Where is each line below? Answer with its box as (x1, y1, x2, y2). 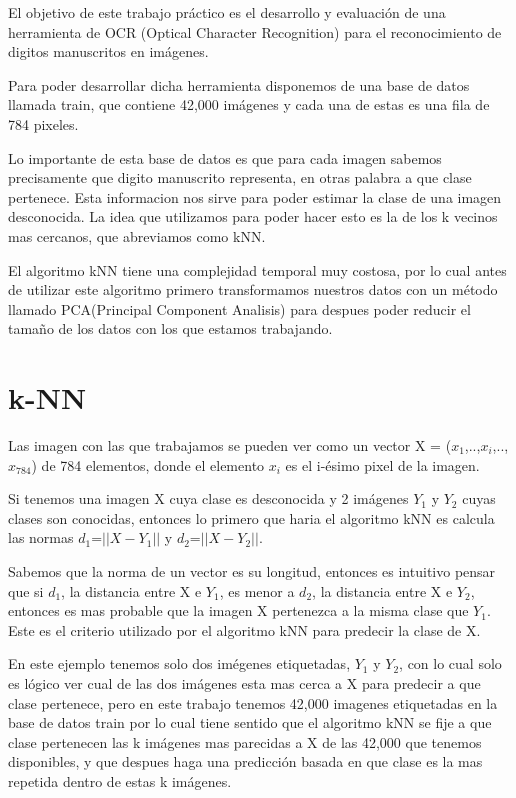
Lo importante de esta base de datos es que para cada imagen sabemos (8, 147, 442, 168)
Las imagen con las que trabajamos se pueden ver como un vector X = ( (8, 435, 452, 456)
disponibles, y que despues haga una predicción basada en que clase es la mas (8, 751, 483, 772)
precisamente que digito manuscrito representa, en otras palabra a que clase (8, 167, 472, 188)
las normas (8, 527, 74, 548)
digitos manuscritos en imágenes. (8, 41, 209, 62)
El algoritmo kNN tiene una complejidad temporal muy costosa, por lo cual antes (8, 259, 507, 280)
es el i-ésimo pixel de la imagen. (285, 454, 480, 475)
